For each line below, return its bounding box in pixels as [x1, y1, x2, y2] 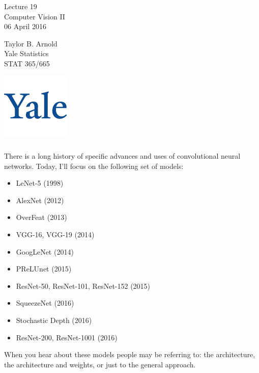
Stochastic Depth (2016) [16, 314, 92, 325]
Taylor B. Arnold [4, 38, 57, 48]
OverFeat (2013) [16, 212, 67, 222]
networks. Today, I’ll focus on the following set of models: [4, 160, 184, 171]
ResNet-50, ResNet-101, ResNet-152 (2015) [16, 280, 151, 291]
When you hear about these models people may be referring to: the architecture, [4, 349, 255, 360]
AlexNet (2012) [16, 194, 64, 205]
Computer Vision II [4, 11, 65, 21]
